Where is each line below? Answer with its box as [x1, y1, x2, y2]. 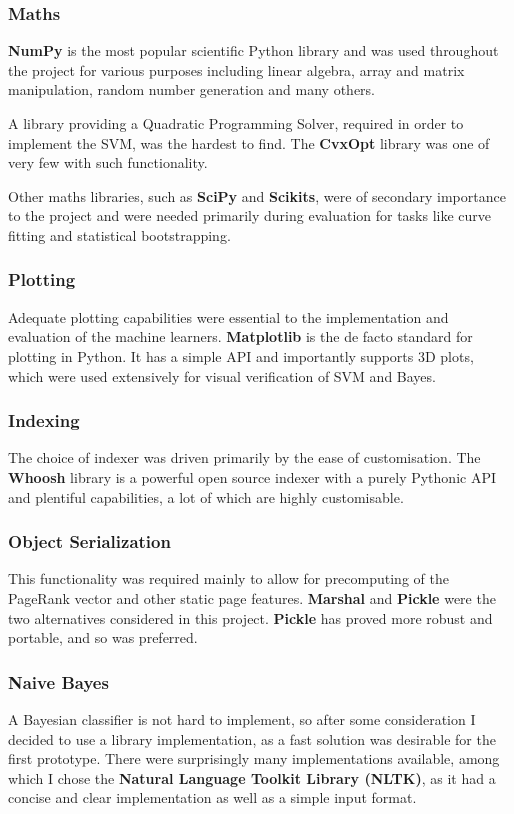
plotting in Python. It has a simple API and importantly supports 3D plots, [8, 345, 474, 366]
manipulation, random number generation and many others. [8, 79, 376, 100]
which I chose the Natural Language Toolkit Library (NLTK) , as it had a [8, 767, 496, 788]
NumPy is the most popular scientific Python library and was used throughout [8, 40, 499, 61]
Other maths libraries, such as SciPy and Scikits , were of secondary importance [8, 185, 506, 206]
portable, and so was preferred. [8, 627, 198, 648]
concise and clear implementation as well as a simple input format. [8, 787, 417, 808]
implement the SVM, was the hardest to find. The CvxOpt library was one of [8, 132, 490, 153]
